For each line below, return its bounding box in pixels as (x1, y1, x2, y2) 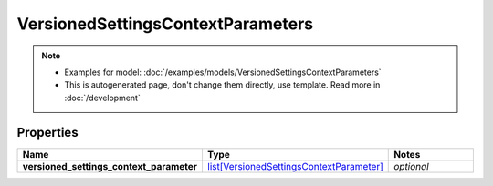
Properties (16, 124, 79, 140)
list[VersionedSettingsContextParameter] (206, 160, 383, 172)
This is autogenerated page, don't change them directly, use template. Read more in (64, 79, 381, 90)
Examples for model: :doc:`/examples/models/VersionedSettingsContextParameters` (64, 67, 383, 77)
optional (393, 160, 429, 172)
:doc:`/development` (64, 92, 141, 103)
